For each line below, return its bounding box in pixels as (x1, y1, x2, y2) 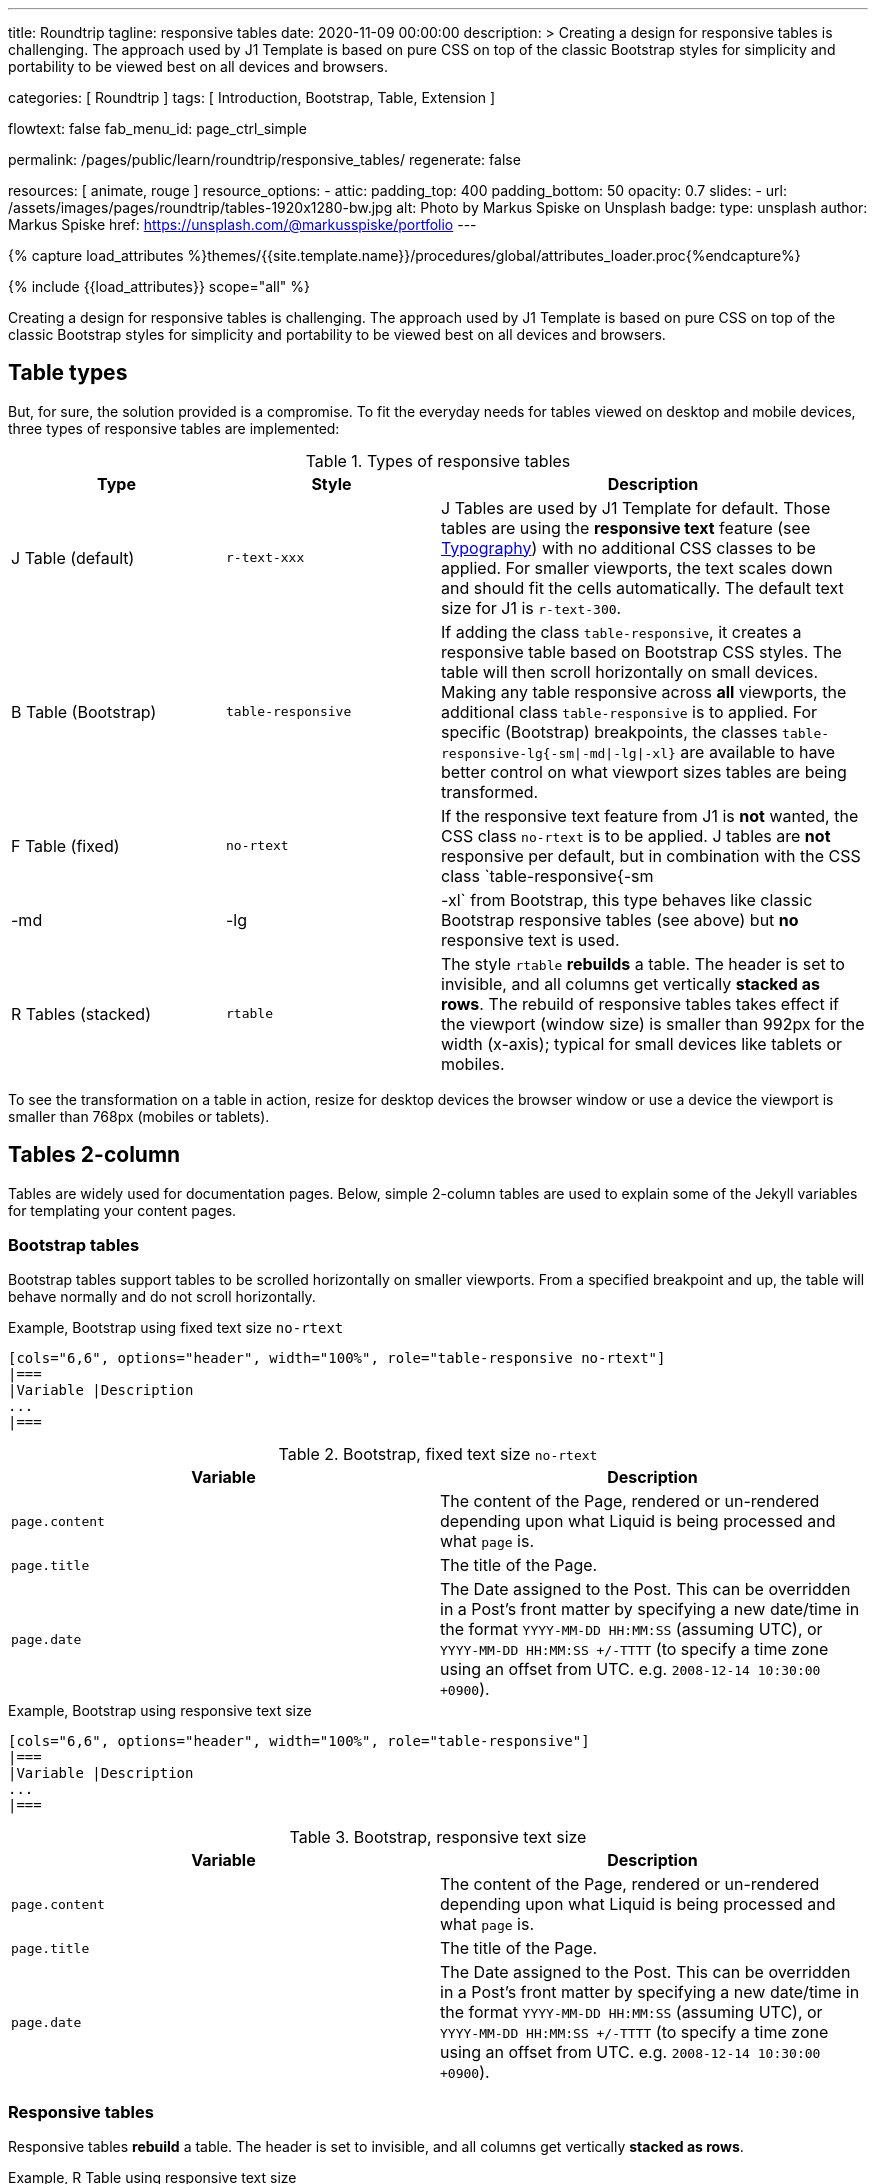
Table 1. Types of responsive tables (305, 450, 571, 471)
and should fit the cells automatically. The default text (441, 577, 844, 598)
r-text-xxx (226, 550, 305, 566)
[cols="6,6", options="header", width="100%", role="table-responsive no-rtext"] (8, 1350, 666, 1367)
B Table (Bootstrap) (11, 701, 157, 722)
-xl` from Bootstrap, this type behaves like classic (441, 889, 813, 910)
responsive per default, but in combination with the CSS (441, 845, 861, 866)
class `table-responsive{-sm (441, 865, 654, 886)
